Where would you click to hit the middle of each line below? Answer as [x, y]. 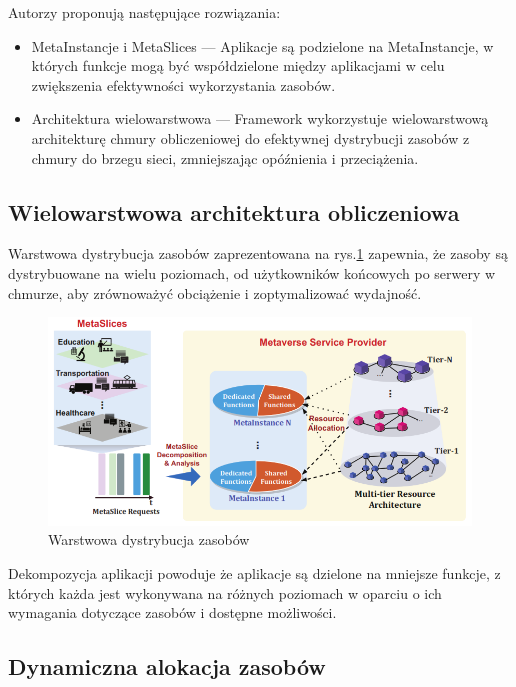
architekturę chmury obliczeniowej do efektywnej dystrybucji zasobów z [250, 137]
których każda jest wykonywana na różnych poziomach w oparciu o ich [225, 592]
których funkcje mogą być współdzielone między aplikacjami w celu [238, 65]
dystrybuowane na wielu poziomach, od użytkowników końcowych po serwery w [252, 272]
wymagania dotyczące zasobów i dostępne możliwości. [172, 612]
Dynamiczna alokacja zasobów [167, 666]
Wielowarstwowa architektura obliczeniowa [234, 211]
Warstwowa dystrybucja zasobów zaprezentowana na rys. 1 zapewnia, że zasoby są [258, 253]
